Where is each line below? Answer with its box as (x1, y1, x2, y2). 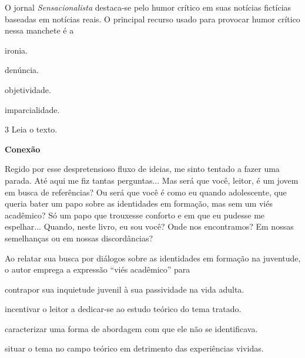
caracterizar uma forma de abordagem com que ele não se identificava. (5, 322, 258, 334)
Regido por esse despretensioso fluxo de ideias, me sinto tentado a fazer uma (5, 163, 280, 175)
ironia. (5, 44, 28, 56)
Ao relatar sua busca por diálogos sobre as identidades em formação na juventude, (5, 251, 301, 264)
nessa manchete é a (5, 24, 74, 37)
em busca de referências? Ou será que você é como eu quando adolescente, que (5, 185, 287, 198)
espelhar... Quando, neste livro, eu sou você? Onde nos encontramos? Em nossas (5, 220, 294, 233)
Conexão (5, 142, 41, 155)
